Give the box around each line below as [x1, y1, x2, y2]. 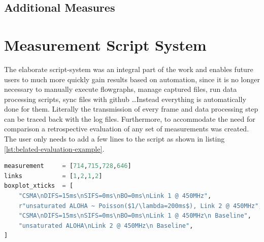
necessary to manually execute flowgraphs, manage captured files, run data [4, 84, 237, 94]
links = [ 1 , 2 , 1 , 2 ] [4, 172, 103, 180]
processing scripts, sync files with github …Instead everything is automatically [4, 93, 246, 104]
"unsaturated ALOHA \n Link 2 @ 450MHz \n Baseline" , [18, 222, 193, 229]
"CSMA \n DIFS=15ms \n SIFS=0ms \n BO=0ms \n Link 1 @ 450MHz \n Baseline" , [18, 212, 251, 220]
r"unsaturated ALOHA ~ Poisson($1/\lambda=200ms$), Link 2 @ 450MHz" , [18, 202, 262, 210]
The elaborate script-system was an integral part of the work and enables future [4, 63, 253, 74]
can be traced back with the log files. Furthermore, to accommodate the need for [4, 113, 255, 124]
